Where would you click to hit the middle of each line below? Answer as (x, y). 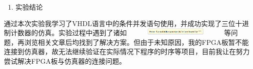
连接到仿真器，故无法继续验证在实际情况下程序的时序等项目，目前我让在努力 (127, 51)
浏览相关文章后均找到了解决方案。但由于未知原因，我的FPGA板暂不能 (136, 42)
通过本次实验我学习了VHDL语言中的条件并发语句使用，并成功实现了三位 (120, 23)
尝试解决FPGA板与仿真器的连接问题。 (65, 61)
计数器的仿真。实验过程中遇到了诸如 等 (121, 33)
